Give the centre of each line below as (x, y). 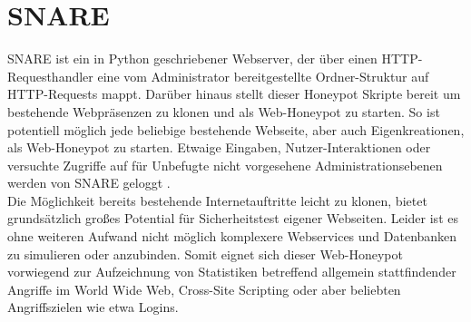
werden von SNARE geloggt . (89, 183)
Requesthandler (50, 76)
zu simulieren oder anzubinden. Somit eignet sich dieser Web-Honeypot (205, 254)
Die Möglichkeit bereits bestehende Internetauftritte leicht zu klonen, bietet (217, 200)
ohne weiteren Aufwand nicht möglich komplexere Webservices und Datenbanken (232, 236)
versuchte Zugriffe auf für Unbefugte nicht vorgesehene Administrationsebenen (225, 165)
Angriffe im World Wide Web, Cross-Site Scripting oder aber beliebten (204, 289)
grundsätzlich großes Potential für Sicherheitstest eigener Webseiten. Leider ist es (233, 218)
